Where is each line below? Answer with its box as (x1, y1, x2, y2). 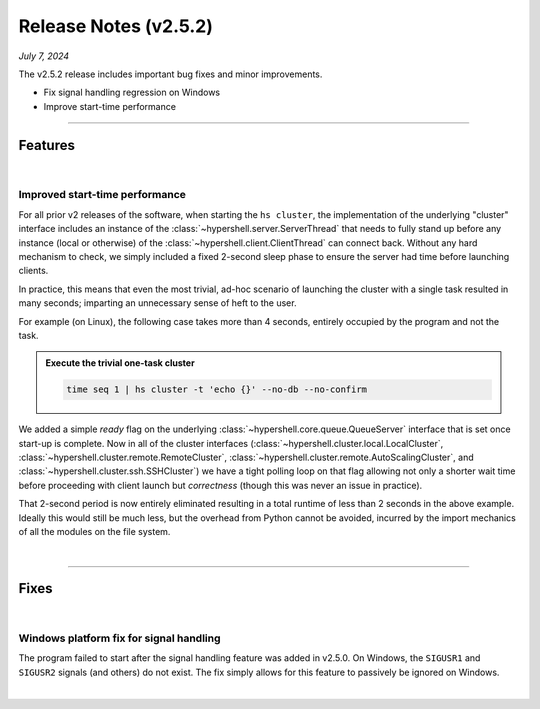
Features (18, 136, 75, 154)
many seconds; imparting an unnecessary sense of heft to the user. (18, 297, 297, 309)
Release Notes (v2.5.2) (18, 15, 214, 37)
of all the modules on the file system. (18, 525, 171, 537)
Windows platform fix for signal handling (18, 631, 221, 645)
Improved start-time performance (18, 188, 187, 202)
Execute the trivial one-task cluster (45, 357, 195, 369)
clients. (18, 265, 49, 277)
